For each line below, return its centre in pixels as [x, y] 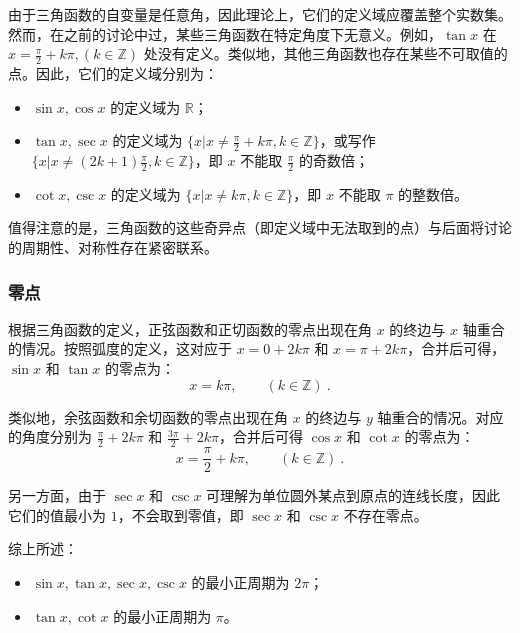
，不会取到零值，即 [180, 514]
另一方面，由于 [57, 495]
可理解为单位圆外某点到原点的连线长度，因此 [353, 495]
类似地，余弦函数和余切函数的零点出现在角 [148, 416]
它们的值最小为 [57, 514]
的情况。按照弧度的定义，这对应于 [120, 348]
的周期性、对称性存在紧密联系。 [113, 247]
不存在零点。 [385, 514]
